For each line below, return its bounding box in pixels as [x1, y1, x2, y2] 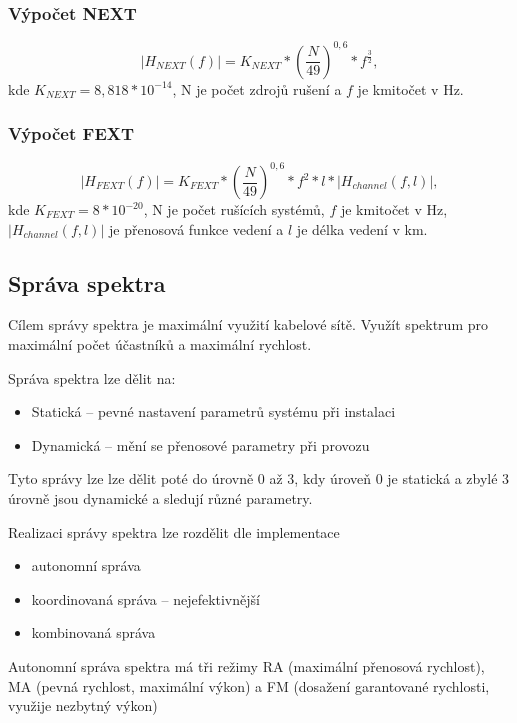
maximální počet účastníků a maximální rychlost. [8, 334, 312, 355]
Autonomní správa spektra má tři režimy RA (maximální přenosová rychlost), [8, 655, 485, 676]
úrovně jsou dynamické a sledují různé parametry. [8, 487, 313, 508]
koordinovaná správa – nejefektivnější [31, 588, 260, 609]
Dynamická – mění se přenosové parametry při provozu [31, 434, 370, 455]
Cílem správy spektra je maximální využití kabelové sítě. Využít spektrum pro [8, 314, 488, 335]
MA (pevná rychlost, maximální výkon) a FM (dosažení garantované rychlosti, [8, 675, 490, 696]
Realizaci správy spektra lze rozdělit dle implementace [8, 521, 340, 542]
